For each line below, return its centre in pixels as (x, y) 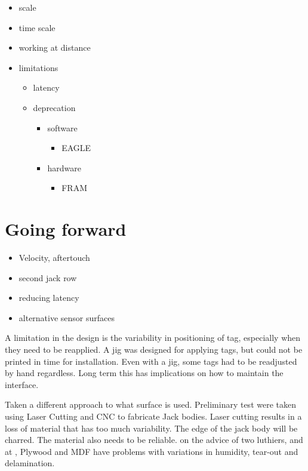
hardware (64, 167)
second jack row (48, 277)
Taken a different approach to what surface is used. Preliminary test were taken (150, 404)
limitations (38, 67)
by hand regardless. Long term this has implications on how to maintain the (144, 373)
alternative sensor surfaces (67, 317)
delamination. (30, 463)
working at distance (55, 47)
